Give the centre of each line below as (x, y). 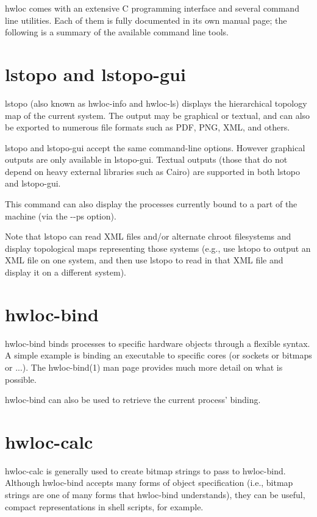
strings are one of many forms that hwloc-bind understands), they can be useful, (155, 495)
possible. (21, 379)
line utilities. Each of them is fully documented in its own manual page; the (146, 20)
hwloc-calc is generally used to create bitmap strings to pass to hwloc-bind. (145, 470)
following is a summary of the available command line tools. (117, 32)
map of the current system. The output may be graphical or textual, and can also (158, 115)
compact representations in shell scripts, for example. (104, 506)
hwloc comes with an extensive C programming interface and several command (152, 8)
